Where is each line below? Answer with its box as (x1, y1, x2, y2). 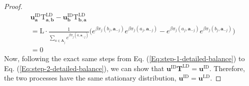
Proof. (4, 1, 22, 11)
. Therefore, (209, 63, 245, 73)
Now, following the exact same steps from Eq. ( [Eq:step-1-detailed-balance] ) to (4, 53, 245, 64)
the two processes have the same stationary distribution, (4, 73, 176, 83)
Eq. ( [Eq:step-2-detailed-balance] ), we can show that (4, 63, 164, 73)
